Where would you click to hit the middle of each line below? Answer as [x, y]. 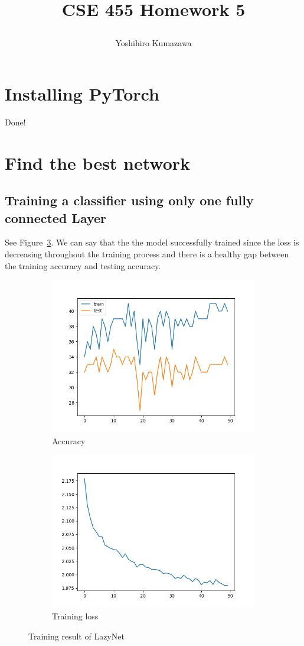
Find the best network [98, 162]
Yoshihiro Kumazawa [153, 43]
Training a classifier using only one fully [129, 200]
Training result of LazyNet [76, 636]
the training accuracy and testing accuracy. [83, 265]
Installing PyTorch [82, 93]
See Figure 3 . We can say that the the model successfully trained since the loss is [152, 242]
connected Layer [56, 217]
